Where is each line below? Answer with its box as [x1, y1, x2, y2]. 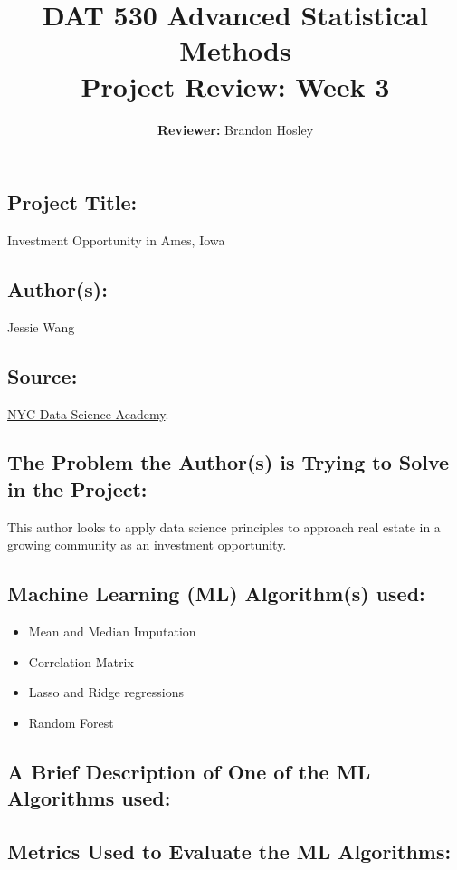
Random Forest [28, 712, 114, 731]
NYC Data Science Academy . [7, 404, 169, 423]
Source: [7, 361, 78, 389]
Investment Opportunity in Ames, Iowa [7, 230, 225, 249]
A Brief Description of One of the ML [7, 757, 371, 785]
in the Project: [7, 474, 148, 502]
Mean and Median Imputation [28, 622, 196, 641]
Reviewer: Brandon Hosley [157, 120, 314, 139]
